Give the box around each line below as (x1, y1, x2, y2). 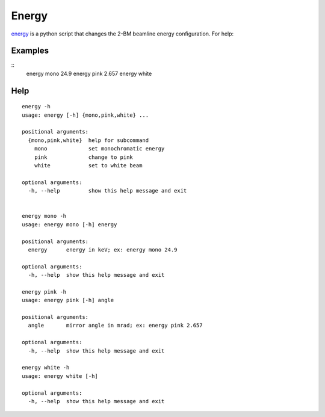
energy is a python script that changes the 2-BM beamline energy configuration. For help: (11, 30, 234, 37)
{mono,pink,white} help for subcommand (28, 137, 149, 144)
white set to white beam (34, 162, 143, 168)
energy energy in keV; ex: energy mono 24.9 (28, 246, 178, 253)
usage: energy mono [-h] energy (22, 221, 117, 228)
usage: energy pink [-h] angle (22, 297, 114, 304)
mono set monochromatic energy (34, 145, 165, 152)
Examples (11, 46, 49, 56)
